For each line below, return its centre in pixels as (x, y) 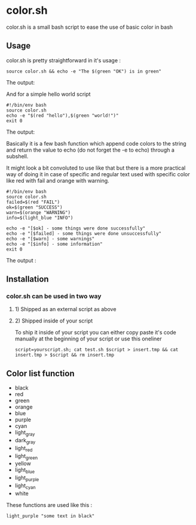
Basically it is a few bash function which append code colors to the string (96, 143)
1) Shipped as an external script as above (65, 309)
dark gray (25, 441)
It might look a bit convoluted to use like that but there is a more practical (96, 168)
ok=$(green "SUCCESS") (34, 207)
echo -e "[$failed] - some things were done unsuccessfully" (84, 233)
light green (26, 456)
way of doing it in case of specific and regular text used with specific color (98, 174)
